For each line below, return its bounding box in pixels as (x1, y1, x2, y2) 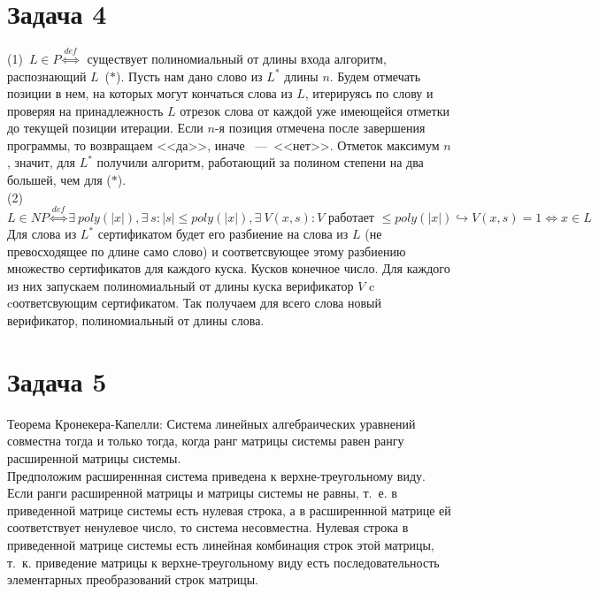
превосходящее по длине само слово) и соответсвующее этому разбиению (7, 241, 406, 260)
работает (327, 212, 374, 225)
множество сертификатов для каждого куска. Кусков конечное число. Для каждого (7, 259, 450, 278)
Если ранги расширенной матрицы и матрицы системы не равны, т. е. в (7, 484, 397, 502)
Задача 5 (7, 362, 107, 399)
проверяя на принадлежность (7, 101, 164, 119)
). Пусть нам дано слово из (116, 66, 263, 85)
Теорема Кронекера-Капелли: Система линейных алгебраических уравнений (7, 414, 416, 432)
